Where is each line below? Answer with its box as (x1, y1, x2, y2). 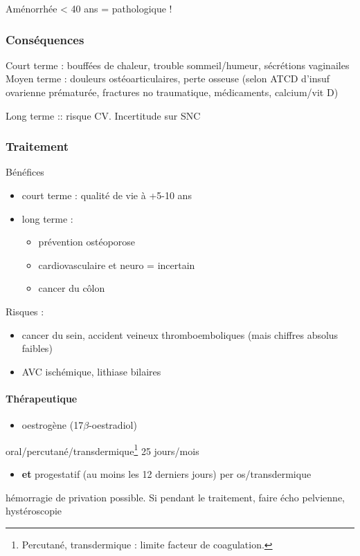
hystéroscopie (6, 503, 62, 518)
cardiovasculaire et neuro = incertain (38, 257, 195, 272)
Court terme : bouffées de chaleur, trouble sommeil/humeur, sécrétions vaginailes (6, 57, 350, 72)
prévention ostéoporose (38, 234, 136, 249)
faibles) (21, 341, 53, 355)
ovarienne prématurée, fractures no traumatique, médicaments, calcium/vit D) (6, 85, 339, 99)
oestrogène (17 (21, 418, 84, 432)
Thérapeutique (6, 391, 78, 405)
